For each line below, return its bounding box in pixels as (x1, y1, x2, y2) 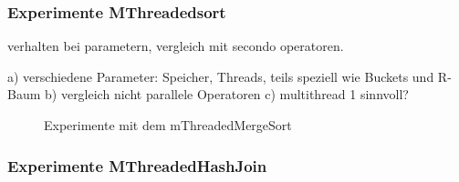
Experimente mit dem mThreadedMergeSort (44, 116, 292, 134)
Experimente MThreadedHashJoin (7, 154, 267, 177)
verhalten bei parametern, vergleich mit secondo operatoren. (7, 36, 344, 56)
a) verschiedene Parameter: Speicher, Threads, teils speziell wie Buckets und (7, 66, 434, 86)
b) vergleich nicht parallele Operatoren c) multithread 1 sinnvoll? (45, 85, 409, 104)
